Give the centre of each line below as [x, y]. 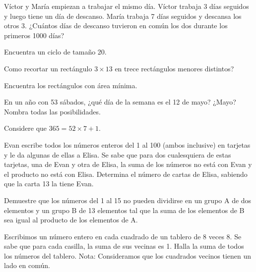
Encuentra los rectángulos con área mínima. [71, 85]
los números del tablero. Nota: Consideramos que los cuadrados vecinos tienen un [128, 255]
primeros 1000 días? [34, 35]
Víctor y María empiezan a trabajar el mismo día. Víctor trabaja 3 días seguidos [127, 6]
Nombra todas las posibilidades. [52, 111]
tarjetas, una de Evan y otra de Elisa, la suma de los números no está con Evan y [128, 164]
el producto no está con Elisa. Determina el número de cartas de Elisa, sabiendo [126, 174]
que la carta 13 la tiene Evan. [49, 184]
